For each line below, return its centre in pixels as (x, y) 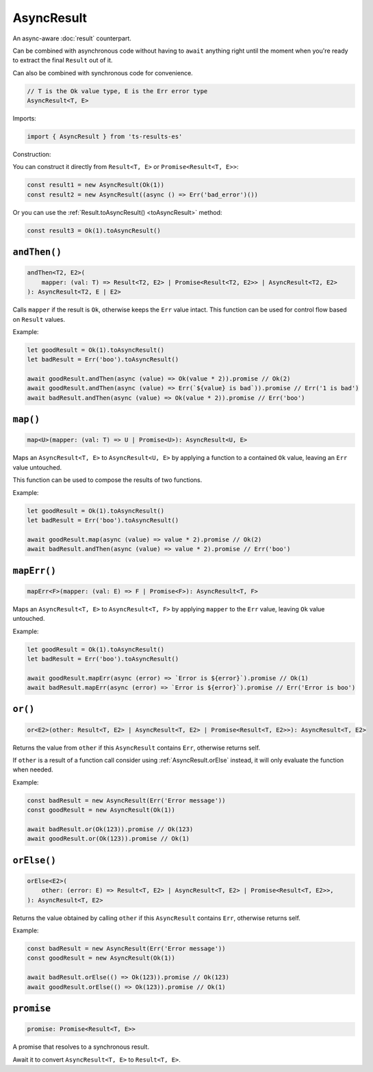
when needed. (33, 769)
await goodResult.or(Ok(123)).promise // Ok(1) (108, 839)
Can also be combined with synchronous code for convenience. (103, 73)
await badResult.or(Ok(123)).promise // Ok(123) (110, 829)
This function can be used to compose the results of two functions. (107, 480)
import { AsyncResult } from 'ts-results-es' (105, 137)
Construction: (32, 155)
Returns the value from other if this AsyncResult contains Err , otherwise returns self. (137, 748)
